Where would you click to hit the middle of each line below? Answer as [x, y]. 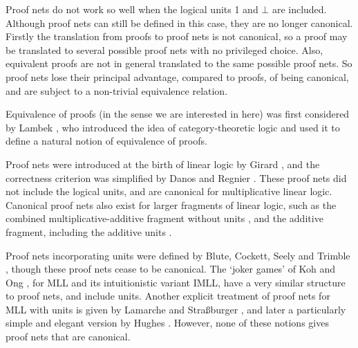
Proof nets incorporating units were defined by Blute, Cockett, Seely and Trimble [178, 255]
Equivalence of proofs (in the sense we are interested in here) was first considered [178, 114]
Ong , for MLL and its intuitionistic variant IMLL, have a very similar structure [176, 282]
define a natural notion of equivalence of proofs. [106, 141]
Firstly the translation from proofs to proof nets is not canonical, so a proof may [177, 36]
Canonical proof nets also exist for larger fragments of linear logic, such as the [171, 204]
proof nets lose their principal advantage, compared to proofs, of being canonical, [177, 76]
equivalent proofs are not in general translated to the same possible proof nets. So [179, 63]
